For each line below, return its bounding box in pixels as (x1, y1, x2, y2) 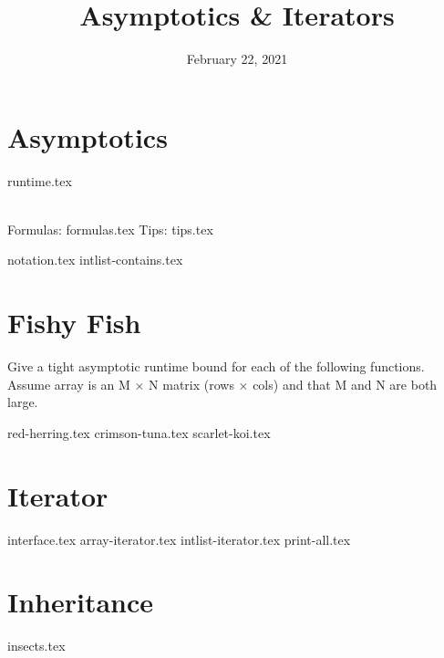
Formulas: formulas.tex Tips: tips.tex (7, 219, 213, 238)
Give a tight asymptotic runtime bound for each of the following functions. (7, 357, 425, 376)
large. (7, 392, 38, 412)
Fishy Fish (7, 304, 141, 341)
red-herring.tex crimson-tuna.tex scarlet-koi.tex (7, 423, 271, 442)
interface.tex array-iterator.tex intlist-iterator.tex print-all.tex (7, 529, 351, 548)
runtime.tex (7, 171, 72, 190)
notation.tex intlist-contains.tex (7, 250, 183, 269)
